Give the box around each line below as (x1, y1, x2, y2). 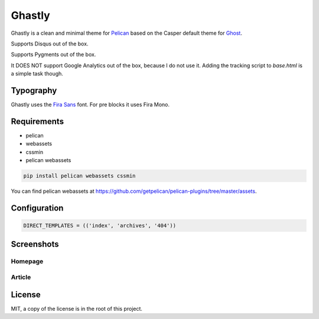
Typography (11, 85, 57, 96)
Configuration (11, 203, 64, 213)
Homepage (11, 257, 44, 265)
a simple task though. (11, 70, 63, 77)
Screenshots (11, 239, 59, 249)
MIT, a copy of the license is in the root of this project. (11, 305, 143, 312)
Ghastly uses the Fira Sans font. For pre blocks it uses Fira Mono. (11, 101, 170, 108)
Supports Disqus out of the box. (11, 40, 89, 47)
